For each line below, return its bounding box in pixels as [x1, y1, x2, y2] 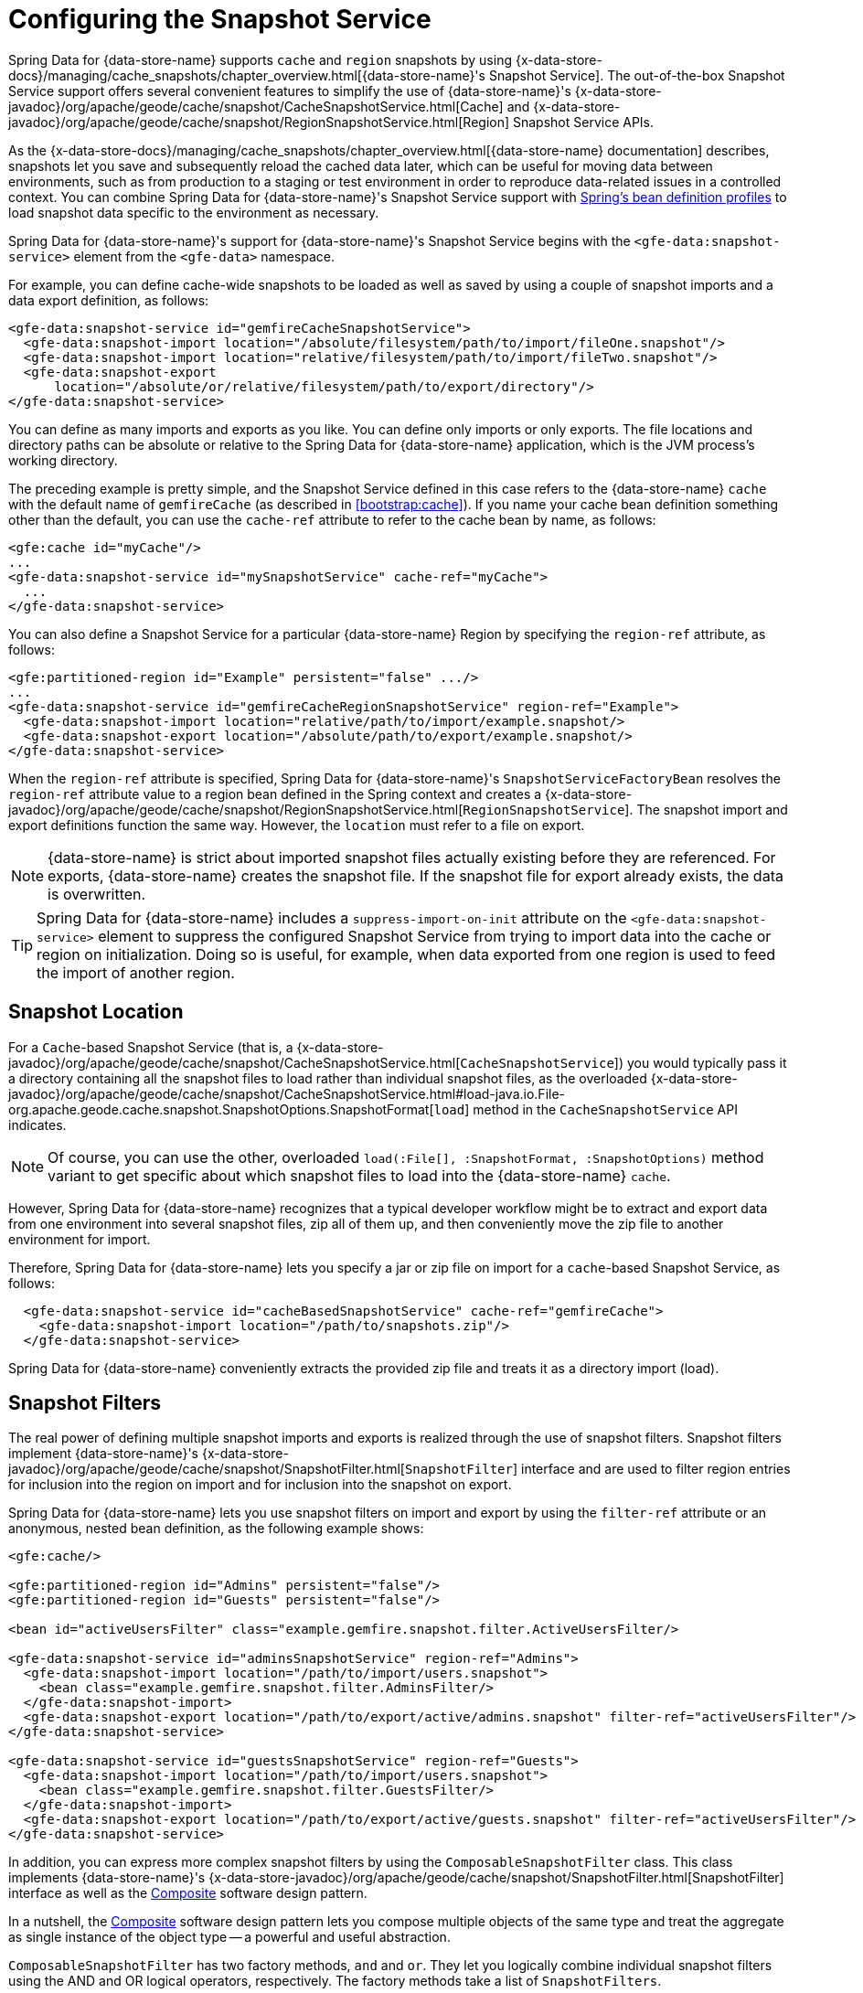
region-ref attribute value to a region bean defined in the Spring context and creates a [8, 785, 542, 802]
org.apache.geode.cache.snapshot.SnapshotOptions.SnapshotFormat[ [8, 1101, 434, 1117]
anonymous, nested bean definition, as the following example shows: [8, 1520, 424, 1537]
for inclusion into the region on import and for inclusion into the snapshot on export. [8, 1476, 512, 1493]
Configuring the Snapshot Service [8, 4, 431, 35]
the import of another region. [37, 963, 235, 982]
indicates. [8, 1116, 67, 1133]
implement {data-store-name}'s [8, 1445, 199, 1462]
